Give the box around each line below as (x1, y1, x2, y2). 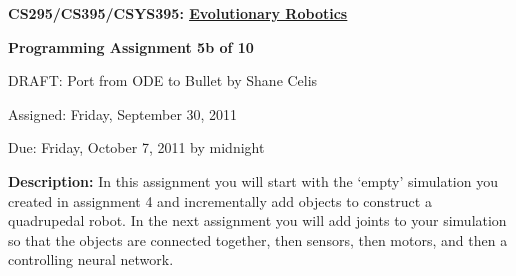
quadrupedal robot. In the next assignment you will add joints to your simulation (8, 210, 507, 231)
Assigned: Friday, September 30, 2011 (8, 103, 238, 124)
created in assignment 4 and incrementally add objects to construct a (8, 190, 432, 211)
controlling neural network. (8, 249, 174, 270)
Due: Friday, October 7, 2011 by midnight (8, 137, 265, 158)
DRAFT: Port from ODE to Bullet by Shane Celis (8, 70, 318, 91)
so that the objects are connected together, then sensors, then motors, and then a (8, 229, 508, 250)
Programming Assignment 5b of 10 (8, 36, 254, 57)
